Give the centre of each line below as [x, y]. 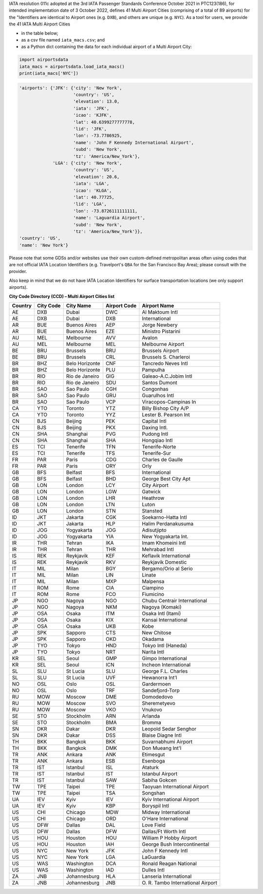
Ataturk [150, 767]
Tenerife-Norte [159, 447]
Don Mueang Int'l [162, 748]
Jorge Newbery [160, 325]
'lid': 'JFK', [90, 129]
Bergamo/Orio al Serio [168, 568]
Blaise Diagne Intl [162, 735]
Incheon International [166, 665]
